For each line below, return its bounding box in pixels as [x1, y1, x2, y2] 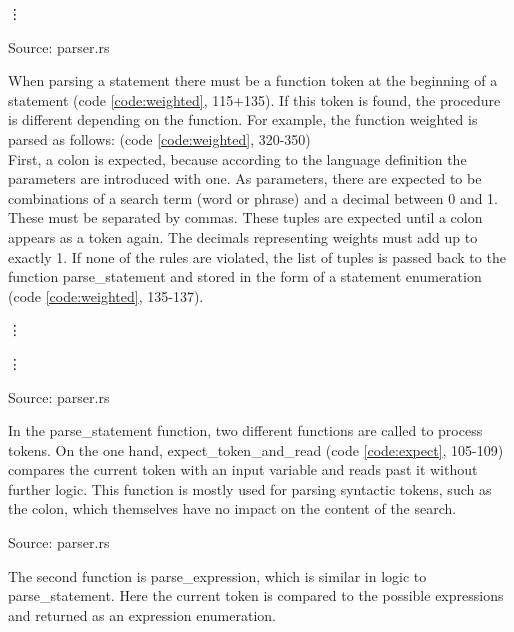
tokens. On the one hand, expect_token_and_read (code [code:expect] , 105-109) [8, 439, 504, 460]
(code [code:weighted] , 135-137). [8, 285, 204, 306]
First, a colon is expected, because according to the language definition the [8, 148, 467, 169]
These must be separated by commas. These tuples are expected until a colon [8, 207, 483, 228]
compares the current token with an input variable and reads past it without [8, 459, 478, 480]
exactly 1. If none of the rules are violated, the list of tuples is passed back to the [8, 246, 506, 267]
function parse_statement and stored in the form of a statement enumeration [8, 266, 482, 287]
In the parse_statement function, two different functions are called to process [8, 420, 483, 441]
